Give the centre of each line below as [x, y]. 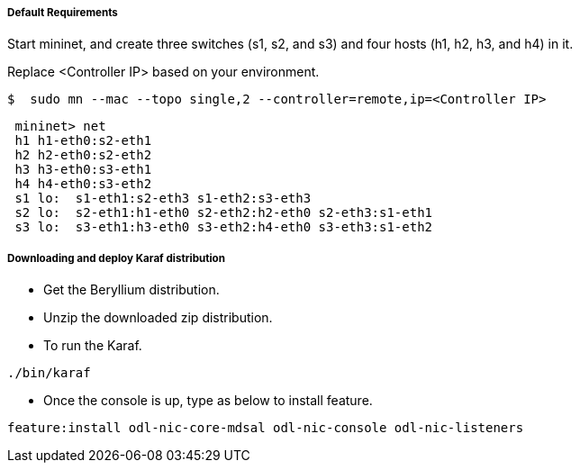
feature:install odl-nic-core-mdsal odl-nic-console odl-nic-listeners [266, 428]
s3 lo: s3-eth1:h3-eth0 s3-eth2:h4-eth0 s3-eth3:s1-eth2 [224, 227]
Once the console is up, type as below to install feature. [208, 401]
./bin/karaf [49, 373]
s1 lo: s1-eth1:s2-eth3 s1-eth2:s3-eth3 [163, 199]
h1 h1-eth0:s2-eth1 [83, 141]
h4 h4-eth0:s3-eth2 [83, 184]
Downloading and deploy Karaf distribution [116, 258]
